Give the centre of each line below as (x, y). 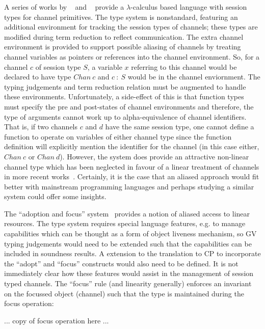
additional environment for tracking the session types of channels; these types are (131, 27)
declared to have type (38, 77)
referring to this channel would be (184, 66)
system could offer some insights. (55, 196)
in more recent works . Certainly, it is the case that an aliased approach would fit (132, 176)
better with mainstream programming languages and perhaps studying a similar (129, 186)
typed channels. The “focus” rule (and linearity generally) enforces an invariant (128, 283)
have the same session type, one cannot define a (180, 127)
